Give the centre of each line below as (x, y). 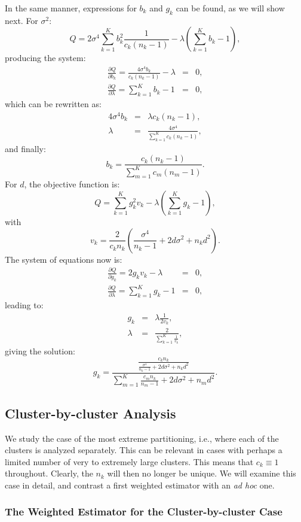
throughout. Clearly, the (49, 473)
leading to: (24, 305)
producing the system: (45, 58)
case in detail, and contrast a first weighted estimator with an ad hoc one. (140, 485)
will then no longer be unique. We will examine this (202, 473)
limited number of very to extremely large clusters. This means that (129, 461)
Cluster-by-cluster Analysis (90, 413)
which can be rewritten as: (53, 103)
